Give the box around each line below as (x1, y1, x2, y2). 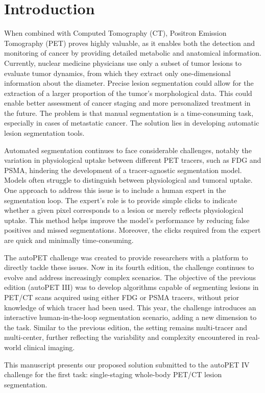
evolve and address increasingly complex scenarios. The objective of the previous (4, 272, 256, 282)
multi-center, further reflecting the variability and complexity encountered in (4, 332, 244, 342)
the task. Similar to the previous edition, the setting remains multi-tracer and (4, 322, 248, 332)
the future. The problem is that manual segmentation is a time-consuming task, (4, 107, 254, 118)
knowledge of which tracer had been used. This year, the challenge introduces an (4, 302, 256, 312)
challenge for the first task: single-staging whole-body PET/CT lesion (4, 369, 222, 380)
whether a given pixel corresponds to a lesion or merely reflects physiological (4, 205, 244, 215)
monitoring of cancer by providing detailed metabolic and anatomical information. (4, 47, 261, 58)
